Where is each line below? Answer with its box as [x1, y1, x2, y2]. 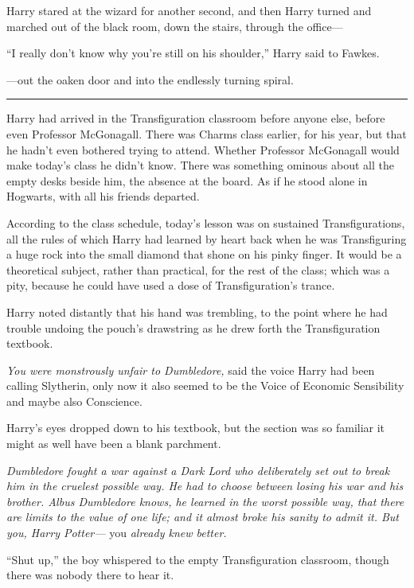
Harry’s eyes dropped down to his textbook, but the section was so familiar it [6, 419, 385, 436]
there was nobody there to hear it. [6, 567, 174, 583]
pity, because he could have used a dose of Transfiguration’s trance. [6, 277, 335, 294]
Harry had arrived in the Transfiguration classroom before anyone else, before [6, 110, 385, 127]
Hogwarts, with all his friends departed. [6, 188, 200, 204]
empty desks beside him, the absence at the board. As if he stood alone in [6, 172, 368, 189]
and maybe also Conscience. [6, 392, 143, 409]
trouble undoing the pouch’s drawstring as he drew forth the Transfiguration [6, 319, 381, 336]
